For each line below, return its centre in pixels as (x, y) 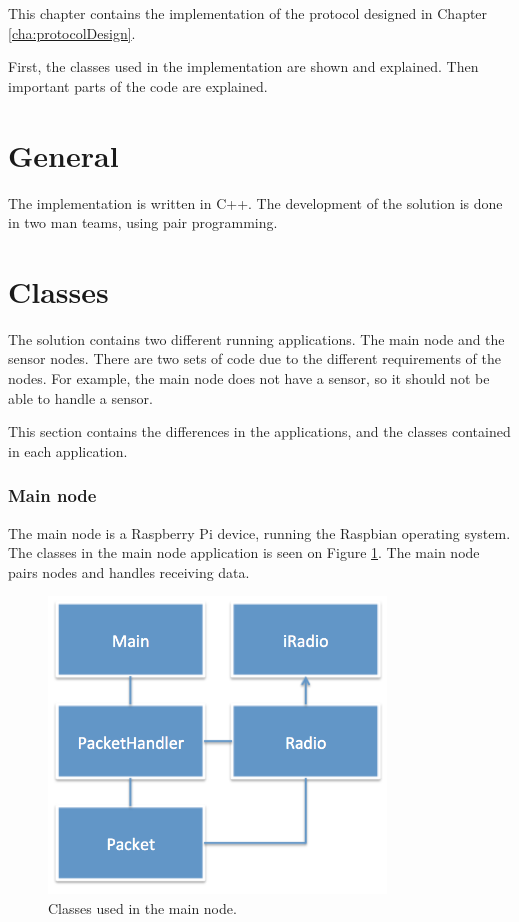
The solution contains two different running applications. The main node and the (256, 338)
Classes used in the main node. (142, 907)
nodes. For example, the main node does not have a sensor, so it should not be (249, 378)
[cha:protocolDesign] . (72, 32)
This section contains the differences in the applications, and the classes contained (259, 431)
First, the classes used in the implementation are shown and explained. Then (243, 66)
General (63, 154)
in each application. (68, 450)
